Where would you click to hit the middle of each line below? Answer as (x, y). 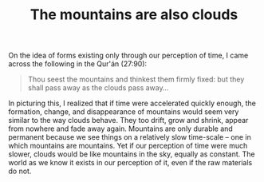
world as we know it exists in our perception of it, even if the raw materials (130, 163)
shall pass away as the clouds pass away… (98, 88)
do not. (20, 171)
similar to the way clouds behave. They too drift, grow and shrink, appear (128, 121)
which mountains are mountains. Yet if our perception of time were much (128, 146)
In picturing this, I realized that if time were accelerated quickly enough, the (132, 103)
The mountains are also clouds (134, 15)
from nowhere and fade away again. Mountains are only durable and (120, 129)
